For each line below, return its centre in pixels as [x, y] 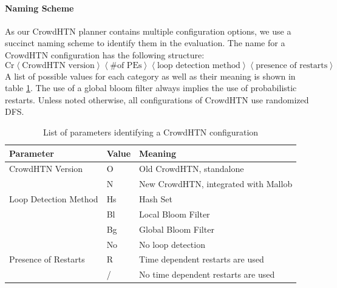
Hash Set [156, 199]
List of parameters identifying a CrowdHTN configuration [151, 132]
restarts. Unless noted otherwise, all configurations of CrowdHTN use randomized [157, 99]
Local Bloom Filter [175, 214]
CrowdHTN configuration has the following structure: [105, 54]
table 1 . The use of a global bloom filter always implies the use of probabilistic [151, 88]
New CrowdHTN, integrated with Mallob [216, 184]
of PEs [129, 65]
